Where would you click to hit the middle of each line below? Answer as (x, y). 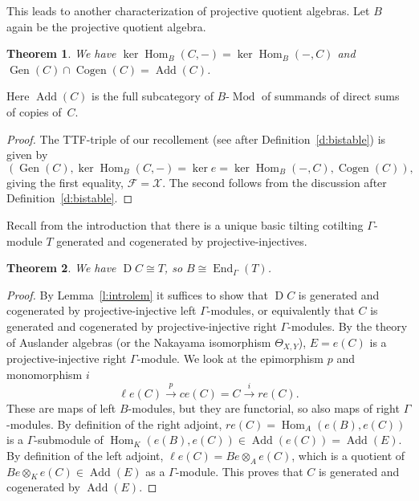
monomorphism (45, 374)
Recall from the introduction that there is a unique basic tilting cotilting (185, 224)
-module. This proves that (239, 471)
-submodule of (69, 440)
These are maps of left (61, 407)
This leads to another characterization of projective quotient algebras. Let (188, 10)
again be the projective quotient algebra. (106, 26)
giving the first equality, (65, 182)
